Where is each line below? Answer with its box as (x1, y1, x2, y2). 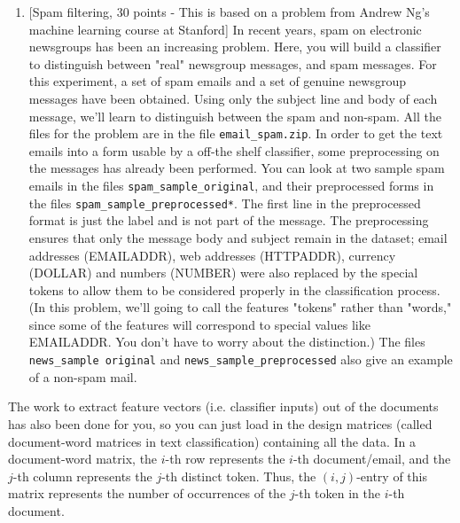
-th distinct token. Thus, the (161, 466, 316, 485)
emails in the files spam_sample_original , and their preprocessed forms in (28, 176, 434, 194)
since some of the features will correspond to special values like (28, 315, 370, 333)
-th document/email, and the (292, 449, 451, 468)
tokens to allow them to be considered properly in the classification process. (28, 280, 441, 299)
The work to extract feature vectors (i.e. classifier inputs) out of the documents (8, 397, 439, 416)
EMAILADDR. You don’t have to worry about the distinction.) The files (28, 332, 425, 351)
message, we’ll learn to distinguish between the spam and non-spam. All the (28, 106, 441, 125)
